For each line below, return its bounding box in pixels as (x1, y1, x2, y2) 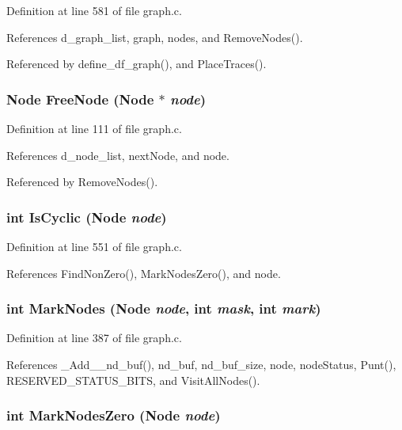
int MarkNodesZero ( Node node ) (6, 405, 221, 425)
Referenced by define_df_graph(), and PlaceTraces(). (6, 55, 267, 72)
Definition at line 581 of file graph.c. (6, 2, 182, 18)
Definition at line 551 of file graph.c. (6, 238, 182, 254)
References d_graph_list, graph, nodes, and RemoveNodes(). (6, 29, 303, 45)
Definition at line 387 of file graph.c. (6, 329, 182, 346)
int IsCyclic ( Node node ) (6, 207, 167, 226)
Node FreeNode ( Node (6, 89, 154, 108)
